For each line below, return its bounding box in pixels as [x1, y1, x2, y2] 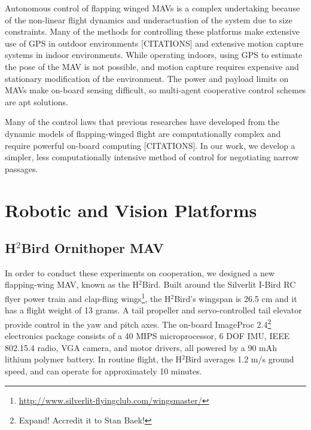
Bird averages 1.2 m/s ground [185, 353, 294, 365]
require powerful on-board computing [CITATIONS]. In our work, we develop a [5, 139, 295, 151]
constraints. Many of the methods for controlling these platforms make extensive [5, 25, 300, 38]
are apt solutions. [5, 95, 68, 108]
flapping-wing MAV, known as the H [5, 278, 139, 291]
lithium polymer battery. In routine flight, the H [5, 353, 182, 365]
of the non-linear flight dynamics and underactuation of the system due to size [5, 13, 292, 26]
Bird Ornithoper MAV [21, 239, 164, 257]
